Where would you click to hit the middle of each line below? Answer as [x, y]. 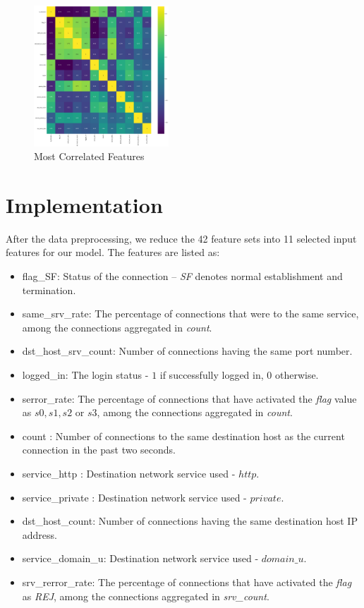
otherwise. [297, 375]
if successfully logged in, [212, 375]
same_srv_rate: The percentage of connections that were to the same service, [190, 314]
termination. [49, 290]
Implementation [84, 204]
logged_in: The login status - [85, 375]
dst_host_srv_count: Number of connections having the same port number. [187, 351]
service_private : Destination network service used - [134, 497]
